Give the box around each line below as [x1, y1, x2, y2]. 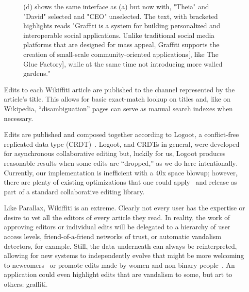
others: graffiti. [4, 279, 48, 289]
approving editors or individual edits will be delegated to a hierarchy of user [4, 222, 231, 232]
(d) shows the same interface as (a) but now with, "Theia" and [23, 1, 209, 11]
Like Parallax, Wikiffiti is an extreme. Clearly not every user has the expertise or [4, 203, 245, 213]
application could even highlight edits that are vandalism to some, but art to [4, 269, 232, 279]
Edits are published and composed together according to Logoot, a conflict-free [4, 129, 239, 139]
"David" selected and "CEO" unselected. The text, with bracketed [23, 11, 218, 21]
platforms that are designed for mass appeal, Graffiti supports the [23, 39, 219, 50]
